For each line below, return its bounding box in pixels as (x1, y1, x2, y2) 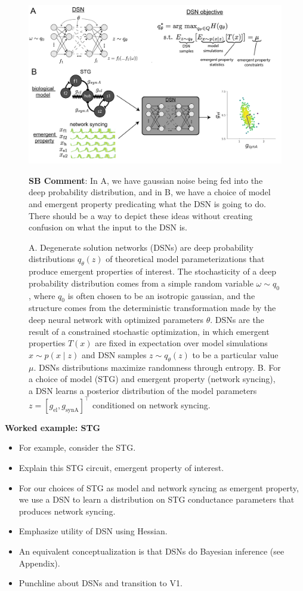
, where (29, 289, 55, 301)
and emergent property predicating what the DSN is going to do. (29, 198, 266, 210)
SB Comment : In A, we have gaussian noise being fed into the (29, 174, 263, 186)
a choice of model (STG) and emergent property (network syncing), (29, 373, 276, 385)
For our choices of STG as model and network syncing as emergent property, (18, 481, 299, 494)
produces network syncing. (18, 504, 116, 517)
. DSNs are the (210, 313, 264, 325)
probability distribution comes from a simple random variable (29, 276, 253, 289)
